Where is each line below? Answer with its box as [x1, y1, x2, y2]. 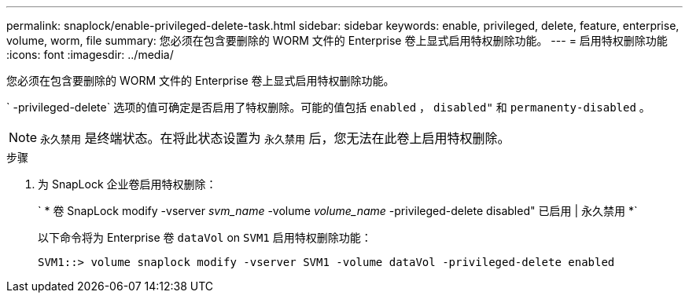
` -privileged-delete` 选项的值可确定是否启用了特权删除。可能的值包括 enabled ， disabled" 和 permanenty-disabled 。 [6, 100, 650, 114]
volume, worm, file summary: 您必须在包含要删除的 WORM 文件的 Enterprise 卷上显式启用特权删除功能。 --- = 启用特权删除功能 [6, 34, 668, 47]
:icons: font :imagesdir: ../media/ [6, 48, 174, 61]
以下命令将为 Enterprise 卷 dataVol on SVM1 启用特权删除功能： [38, 231, 372, 244]
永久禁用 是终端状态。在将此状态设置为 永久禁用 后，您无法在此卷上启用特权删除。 [40, 130, 510, 146]
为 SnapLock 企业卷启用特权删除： [38, 177, 217, 191]
